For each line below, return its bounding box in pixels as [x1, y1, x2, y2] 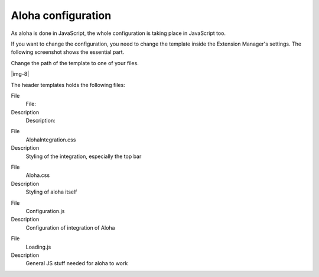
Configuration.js [25, 207, 65, 214]
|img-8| [11, 70, 30, 78]
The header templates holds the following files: [11, 81, 125, 88]
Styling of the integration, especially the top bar [25, 153, 142, 160]
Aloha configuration [11, 9, 112, 22]
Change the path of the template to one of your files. [11, 59, 139, 66]
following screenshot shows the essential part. [11, 49, 125, 56]
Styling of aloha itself [25, 188, 77, 195]
